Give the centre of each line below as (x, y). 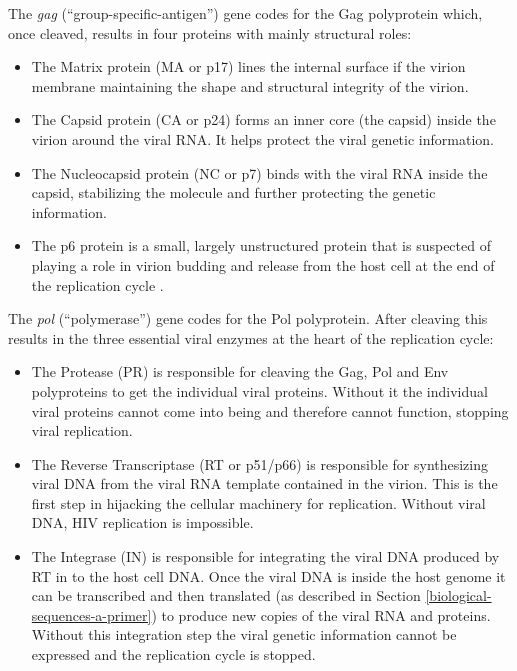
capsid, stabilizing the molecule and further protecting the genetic (233, 192)
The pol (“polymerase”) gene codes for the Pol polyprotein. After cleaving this (248, 318)
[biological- (458, 595)
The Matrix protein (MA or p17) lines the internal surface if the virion (248, 66)
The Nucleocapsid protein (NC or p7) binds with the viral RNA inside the (259, 172)
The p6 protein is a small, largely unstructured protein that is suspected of (261, 245)
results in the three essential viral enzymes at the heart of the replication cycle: (251, 337)
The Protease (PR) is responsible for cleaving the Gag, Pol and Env (240, 371)
